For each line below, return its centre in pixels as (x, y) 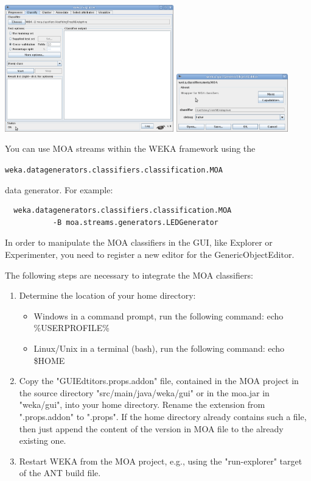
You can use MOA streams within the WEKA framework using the (130, 148)
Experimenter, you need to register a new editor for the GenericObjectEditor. (150, 255)
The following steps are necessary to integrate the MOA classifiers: (129, 275)
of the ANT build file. (60, 473)
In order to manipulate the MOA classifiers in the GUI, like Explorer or (139, 242)
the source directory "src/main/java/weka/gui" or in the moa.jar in (144, 392)
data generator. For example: (59, 189)
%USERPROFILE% (72, 328)
